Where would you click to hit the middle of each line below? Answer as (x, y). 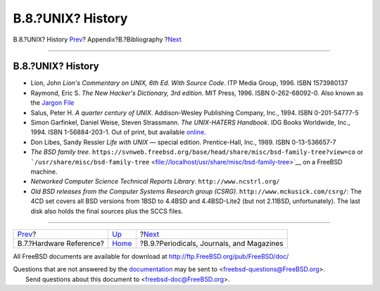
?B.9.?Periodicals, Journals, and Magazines (212, 243)
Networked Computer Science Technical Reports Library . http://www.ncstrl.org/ (155, 181)
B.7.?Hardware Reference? (61, 243)
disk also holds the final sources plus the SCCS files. (107, 211)
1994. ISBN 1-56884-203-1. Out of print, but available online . (119, 132)
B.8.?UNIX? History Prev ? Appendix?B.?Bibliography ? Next (97, 39)
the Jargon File (52, 103)
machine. (44, 172)
